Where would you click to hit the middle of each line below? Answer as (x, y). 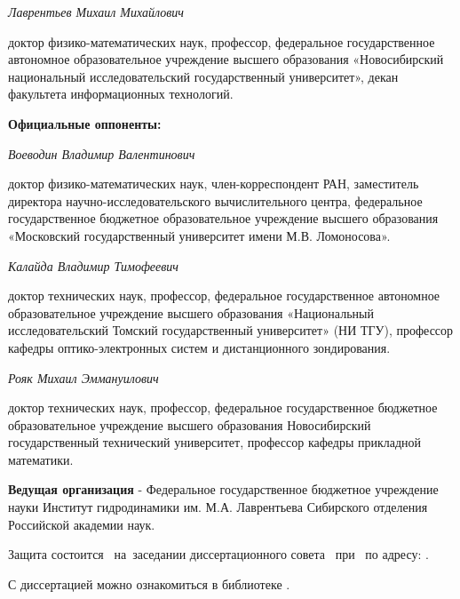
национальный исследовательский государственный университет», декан (203, 76)
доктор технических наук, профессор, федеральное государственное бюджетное (223, 407)
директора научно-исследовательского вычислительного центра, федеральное (215, 200)
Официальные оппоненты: (85, 123)
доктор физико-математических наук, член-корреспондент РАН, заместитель (214, 184)
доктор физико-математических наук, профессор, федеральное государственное (222, 41)
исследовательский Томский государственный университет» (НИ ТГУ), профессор (231, 330)
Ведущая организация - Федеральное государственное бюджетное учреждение (223, 489)
